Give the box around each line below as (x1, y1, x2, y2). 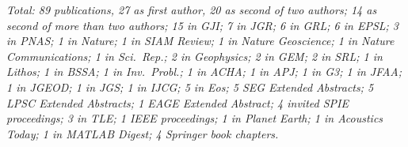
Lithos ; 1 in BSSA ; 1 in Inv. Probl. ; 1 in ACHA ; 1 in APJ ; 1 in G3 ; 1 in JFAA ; (6, 63, 402, 80)
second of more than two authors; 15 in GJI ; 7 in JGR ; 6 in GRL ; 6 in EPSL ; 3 (6, 17, 399, 33)
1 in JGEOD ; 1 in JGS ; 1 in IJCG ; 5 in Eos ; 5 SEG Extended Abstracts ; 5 (6, 78, 374, 95)
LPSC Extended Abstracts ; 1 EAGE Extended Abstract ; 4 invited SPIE (6, 94, 349, 111)
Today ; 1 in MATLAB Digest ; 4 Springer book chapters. (6, 125, 279, 141)
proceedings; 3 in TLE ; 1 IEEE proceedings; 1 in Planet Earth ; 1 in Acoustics (6, 110, 383, 126)
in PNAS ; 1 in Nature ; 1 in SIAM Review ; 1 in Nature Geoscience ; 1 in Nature (6, 32, 395, 49)
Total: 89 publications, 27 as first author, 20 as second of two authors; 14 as (6, 2, 377, 17)
